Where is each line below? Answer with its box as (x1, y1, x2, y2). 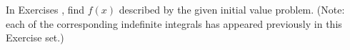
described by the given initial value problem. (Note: (119, 2, 345, 16)
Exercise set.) (6, 30, 64, 45)
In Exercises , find (6, 2, 85, 16)
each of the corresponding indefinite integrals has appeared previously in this (6, 16, 342, 31)
